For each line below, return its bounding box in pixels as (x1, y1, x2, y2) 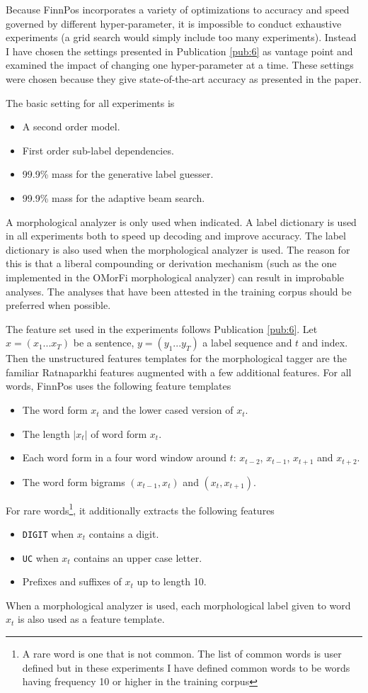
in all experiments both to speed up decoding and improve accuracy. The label (6, 228, 346, 243)
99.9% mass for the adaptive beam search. (22, 190, 205, 205)
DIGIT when (22, 526, 74, 541)
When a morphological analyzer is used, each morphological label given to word (6, 597, 351, 612)
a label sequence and (202, 335, 292, 350)
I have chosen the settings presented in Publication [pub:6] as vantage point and (6, 43, 353, 58)
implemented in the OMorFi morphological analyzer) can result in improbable (6, 269, 345, 284)
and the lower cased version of (103, 402, 234, 417)
